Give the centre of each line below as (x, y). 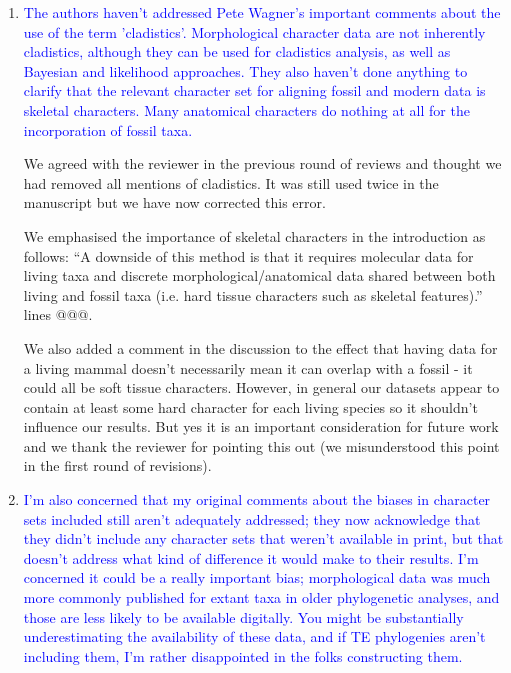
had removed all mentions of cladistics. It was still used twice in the (231, 182)
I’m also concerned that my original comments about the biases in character (257, 499)
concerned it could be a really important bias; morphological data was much (257, 577)
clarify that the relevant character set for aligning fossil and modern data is (254, 90)
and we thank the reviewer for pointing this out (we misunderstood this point (261, 445)
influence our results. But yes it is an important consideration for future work (261, 426)
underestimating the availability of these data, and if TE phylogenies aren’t (254, 636)
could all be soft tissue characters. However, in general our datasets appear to (261, 387)
